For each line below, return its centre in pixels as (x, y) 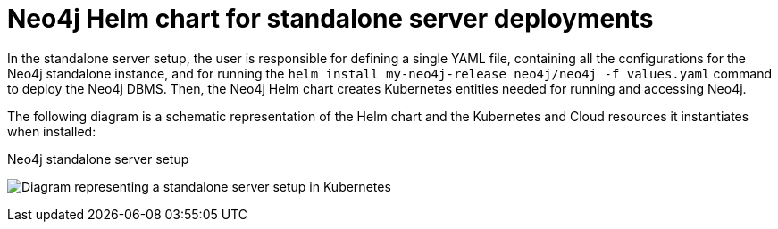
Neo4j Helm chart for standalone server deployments (330, 19)
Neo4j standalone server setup (98, 159)
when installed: (52, 131)
